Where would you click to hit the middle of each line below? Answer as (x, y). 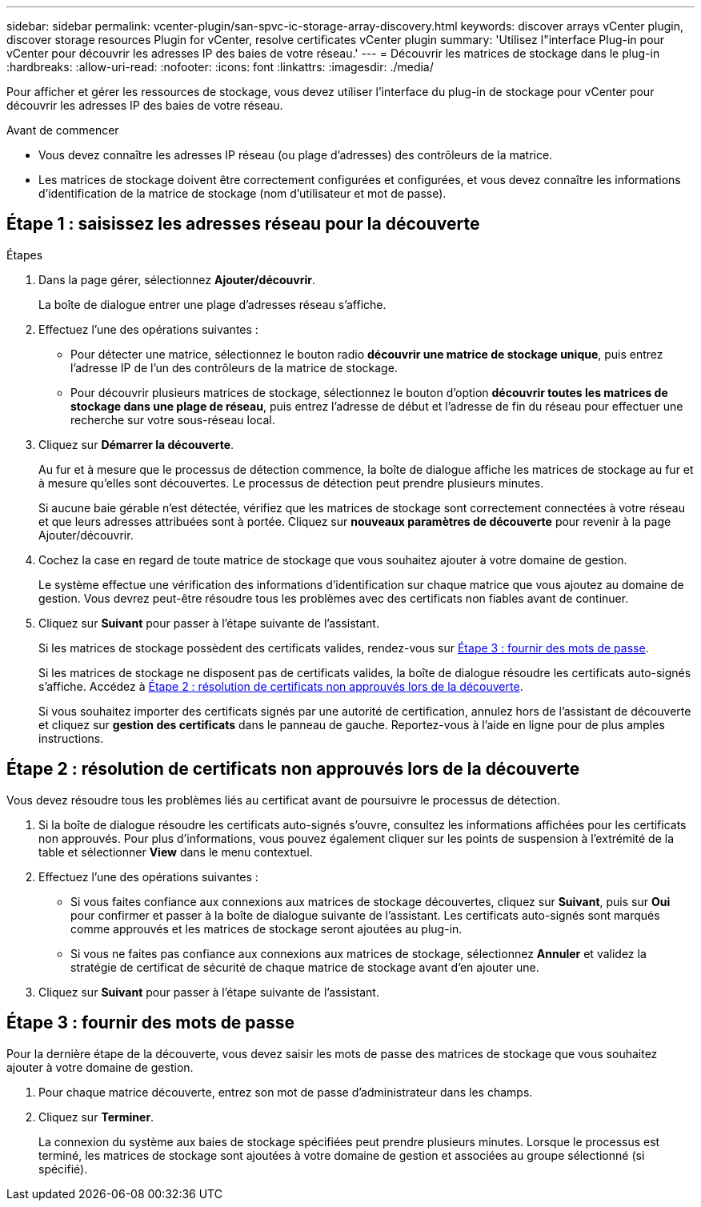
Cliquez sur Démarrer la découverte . (136, 444)
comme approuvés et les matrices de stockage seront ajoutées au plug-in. (266, 928)
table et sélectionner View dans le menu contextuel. (176, 852)
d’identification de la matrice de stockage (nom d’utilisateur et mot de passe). (242, 193)
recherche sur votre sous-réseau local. (173, 419)
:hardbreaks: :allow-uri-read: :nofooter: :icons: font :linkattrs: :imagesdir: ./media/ (220, 67)
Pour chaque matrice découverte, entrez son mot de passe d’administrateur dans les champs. (286, 1092)
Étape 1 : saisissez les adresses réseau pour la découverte (243, 224)
